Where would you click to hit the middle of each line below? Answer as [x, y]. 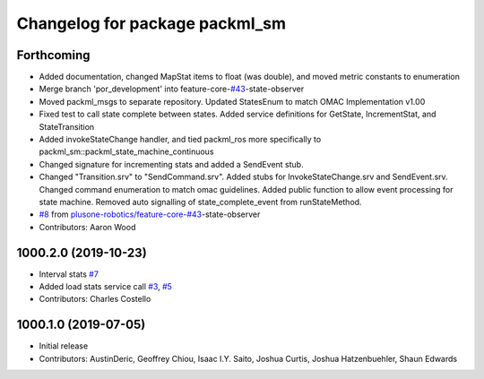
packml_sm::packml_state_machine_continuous [126, 151]
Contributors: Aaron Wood [87, 227]
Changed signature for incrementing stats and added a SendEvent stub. [171, 164]
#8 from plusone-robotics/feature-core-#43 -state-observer [150, 214]
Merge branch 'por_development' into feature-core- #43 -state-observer [172, 89]
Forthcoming [53, 55]
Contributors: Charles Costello [95, 299]
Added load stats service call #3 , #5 [105, 287]
